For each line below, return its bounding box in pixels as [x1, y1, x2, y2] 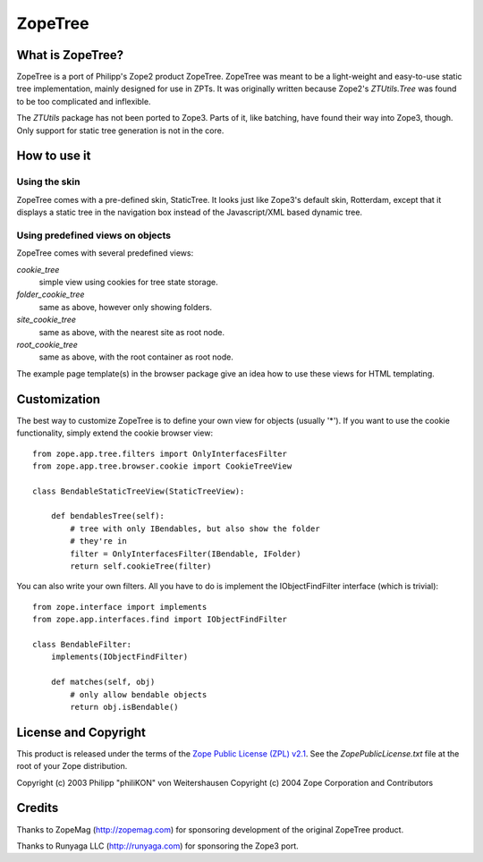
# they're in [70, 537, 127, 546]
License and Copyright [16, 724, 147, 739]
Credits [16, 800, 59, 816]
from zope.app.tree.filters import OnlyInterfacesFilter [32, 448, 288, 459]
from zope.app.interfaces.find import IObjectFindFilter [32, 614, 288, 625]
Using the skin [16, 175, 80, 188]
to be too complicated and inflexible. [16, 96, 151, 106]
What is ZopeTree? [16, 47, 124, 63]
